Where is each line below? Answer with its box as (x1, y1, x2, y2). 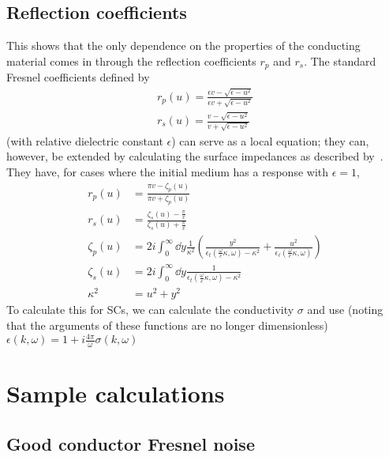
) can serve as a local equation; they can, (171, 132, 369, 149)
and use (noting (307, 301, 383, 318)
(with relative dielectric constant (6, 132, 163, 149)
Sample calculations (6, 377, 225, 410)
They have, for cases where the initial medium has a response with (6, 163, 329, 179)
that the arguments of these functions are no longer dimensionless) (6, 316, 328, 333)
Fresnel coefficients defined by (6, 69, 150, 85)
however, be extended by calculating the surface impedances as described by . (6, 148, 383, 164)
